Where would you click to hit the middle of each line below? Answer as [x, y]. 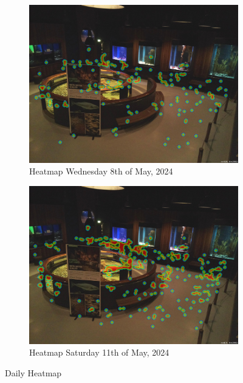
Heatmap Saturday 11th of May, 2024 [99, 352]
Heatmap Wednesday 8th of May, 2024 [101, 171]
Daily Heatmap [33, 372]
